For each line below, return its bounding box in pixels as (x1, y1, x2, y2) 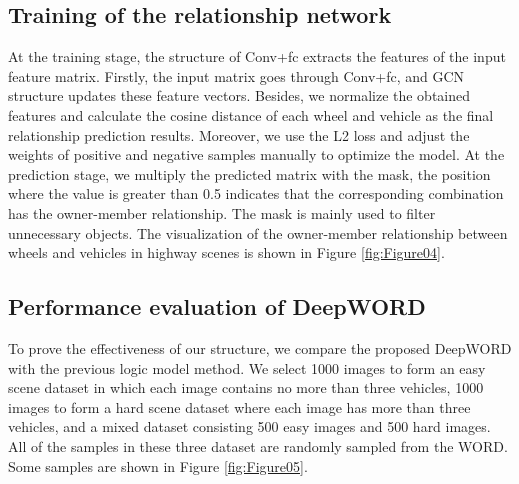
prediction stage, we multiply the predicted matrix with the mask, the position (8, 163, 491, 184)
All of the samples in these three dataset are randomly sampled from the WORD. (8, 435, 508, 456)
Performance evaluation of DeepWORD (8, 291, 426, 322)
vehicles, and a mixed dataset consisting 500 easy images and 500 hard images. (8, 416, 491, 437)
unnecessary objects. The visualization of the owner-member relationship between (8, 222, 508, 243)
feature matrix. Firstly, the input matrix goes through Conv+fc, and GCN (8, 65, 465, 86)
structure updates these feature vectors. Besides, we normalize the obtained (8, 85, 471, 106)
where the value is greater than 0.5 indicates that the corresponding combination (8, 183, 504, 204)
